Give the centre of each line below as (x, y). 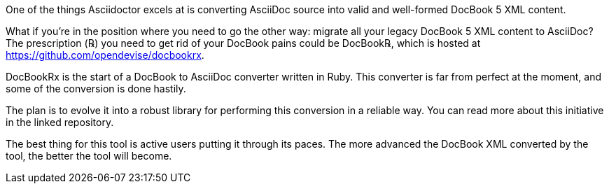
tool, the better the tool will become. (89, 156)
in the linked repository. (60, 122)
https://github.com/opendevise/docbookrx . (105, 55)
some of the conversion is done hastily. (96, 89)
